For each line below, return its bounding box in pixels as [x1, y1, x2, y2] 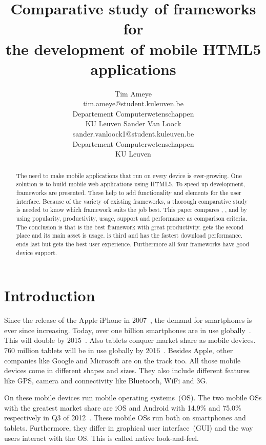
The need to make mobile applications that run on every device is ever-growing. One [16, 171, 242, 180]
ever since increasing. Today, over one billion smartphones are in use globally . [4, 324, 251, 335]
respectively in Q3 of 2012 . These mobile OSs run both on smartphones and [4, 412, 246, 423]
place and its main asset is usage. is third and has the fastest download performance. [16, 231, 243, 240]
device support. [16, 248, 57, 257]
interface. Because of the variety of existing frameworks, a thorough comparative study [16, 197, 248, 205]
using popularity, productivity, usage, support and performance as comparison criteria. [16, 214, 248, 222]
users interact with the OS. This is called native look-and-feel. [4, 432, 199, 443]
